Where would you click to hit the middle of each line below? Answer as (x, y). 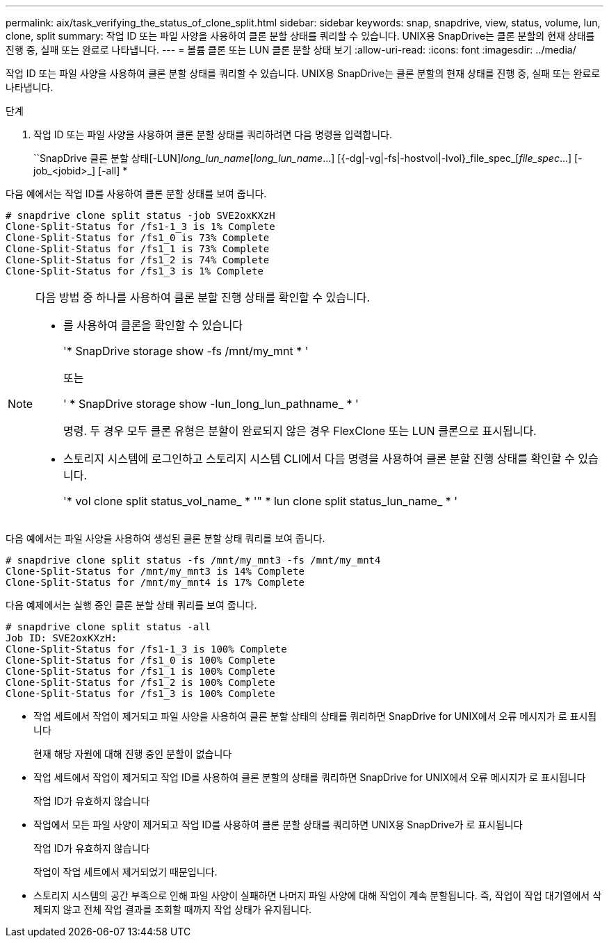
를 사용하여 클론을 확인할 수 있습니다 (153, 325)
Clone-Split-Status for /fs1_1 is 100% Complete (140, 671)
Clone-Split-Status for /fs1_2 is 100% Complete (140, 682)
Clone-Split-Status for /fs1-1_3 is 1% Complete (140, 227)
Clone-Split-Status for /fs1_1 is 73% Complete (138, 249)
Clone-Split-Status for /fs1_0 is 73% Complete (138, 238)
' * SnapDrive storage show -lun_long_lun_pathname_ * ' (211, 404)
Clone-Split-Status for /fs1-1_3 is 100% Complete (146, 649)
